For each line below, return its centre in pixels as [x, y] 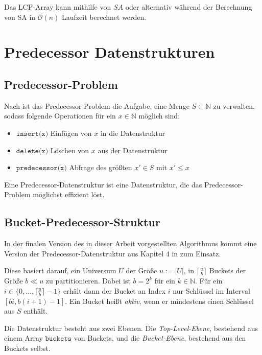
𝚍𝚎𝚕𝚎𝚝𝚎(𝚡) [32, 151]
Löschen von [70, 150]
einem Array [23, 338]
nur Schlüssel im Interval [211, 290]
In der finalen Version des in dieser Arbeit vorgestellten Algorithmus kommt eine [130, 243]
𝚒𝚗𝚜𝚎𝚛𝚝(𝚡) [32, 134]
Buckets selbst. [27, 348]
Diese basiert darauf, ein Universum [60, 270]
